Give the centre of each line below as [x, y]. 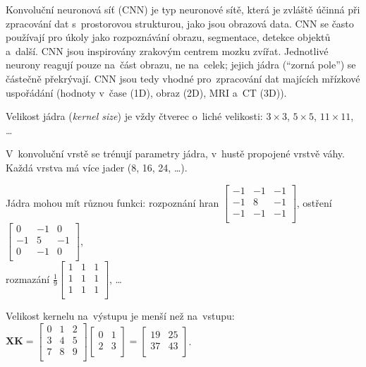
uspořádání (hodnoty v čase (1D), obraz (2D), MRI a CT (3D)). [146, 92]
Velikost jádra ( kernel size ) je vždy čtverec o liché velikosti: [134, 116]
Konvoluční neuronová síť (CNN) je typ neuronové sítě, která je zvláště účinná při [183, 9]
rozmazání [28, 278]
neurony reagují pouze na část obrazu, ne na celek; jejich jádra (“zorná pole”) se [181, 65]
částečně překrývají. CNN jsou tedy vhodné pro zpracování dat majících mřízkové [183, 78]
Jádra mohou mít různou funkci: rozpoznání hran [112, 202]
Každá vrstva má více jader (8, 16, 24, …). [97, 167]
